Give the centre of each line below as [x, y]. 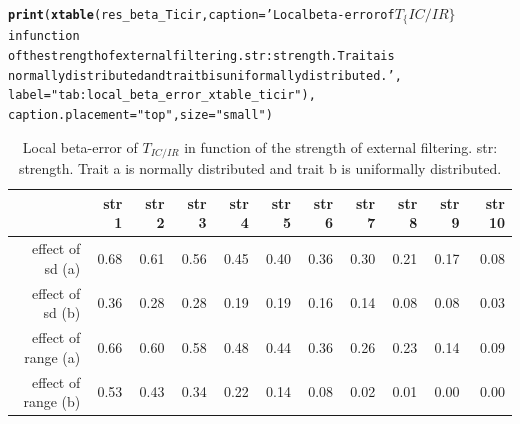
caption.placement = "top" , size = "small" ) [140, 115]
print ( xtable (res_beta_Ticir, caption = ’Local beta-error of [201, 15]
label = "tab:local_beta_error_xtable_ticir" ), [162, 95]
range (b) [52, 401]
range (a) [52, 356]
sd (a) [62, 267]
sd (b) [62, 312]
